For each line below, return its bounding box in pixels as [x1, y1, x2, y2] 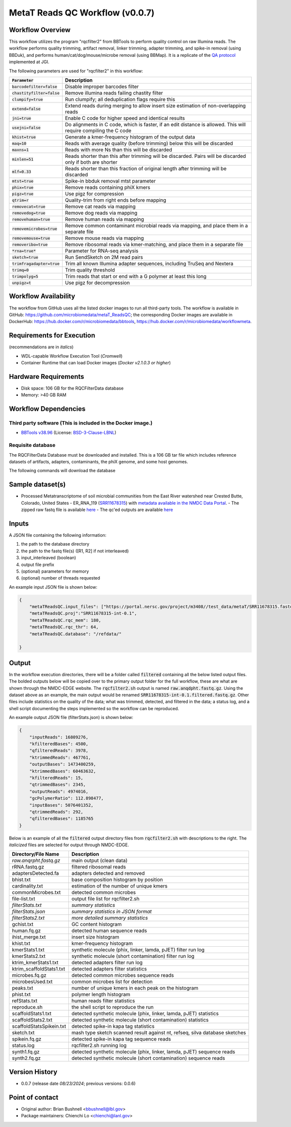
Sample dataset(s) [9, 480, 66, 489]
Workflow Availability [9, 292, 75, 301]
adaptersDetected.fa [12, 870, 59, 877]
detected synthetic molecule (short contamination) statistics [71, 1017, 209, 1024]
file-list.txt [12, 895, 35, 902]
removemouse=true [12, 236, 50, 240]
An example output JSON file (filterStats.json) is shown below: [9, 715, 133, 720]
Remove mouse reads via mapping [65, 235, 144, 241]
